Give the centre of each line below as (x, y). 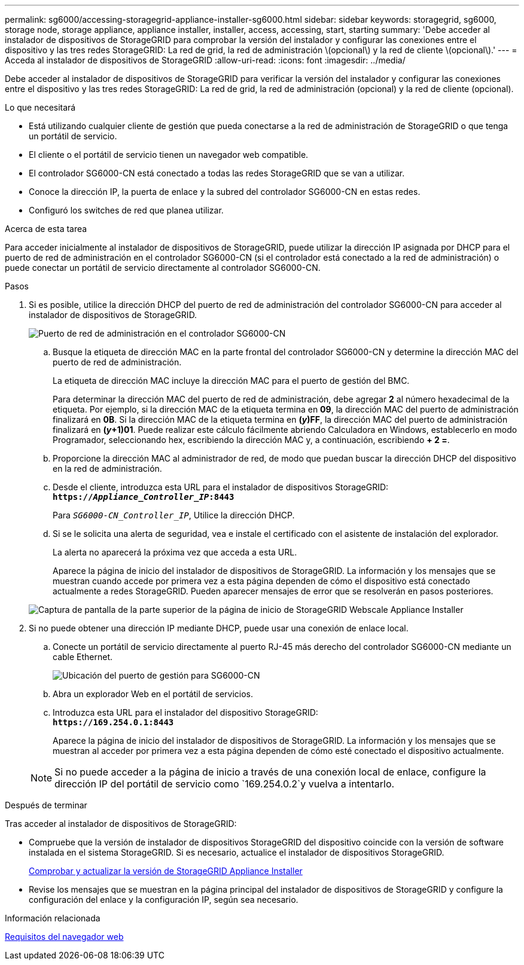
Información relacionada (53, 918)
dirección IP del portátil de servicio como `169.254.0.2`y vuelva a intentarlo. (225, 784)
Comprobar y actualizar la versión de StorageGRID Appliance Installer (166, 871)
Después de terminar (46, 805)
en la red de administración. (107, 468)
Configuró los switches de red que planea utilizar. (126, 210)
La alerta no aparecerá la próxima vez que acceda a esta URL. (175, 552)
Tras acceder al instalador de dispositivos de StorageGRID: (121, 824)
